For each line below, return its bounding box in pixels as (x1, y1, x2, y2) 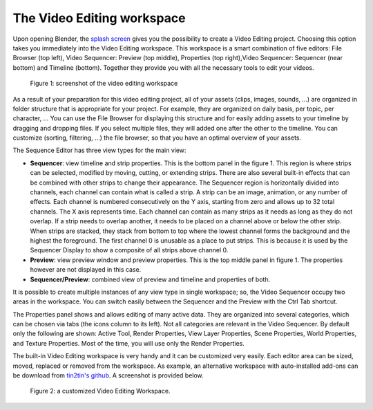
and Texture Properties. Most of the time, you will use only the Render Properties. (12, 339, 245, 347)
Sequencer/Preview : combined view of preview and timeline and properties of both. (30, 275, 271, 283)
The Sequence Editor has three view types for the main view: (12, 146, 186, 155)
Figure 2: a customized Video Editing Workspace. (30, 387, 171, 395)
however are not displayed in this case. (30, 265, 142, 274)
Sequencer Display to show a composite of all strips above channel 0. (30, 246, 229, 254)
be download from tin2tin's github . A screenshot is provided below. (12, 371, 204, 380)
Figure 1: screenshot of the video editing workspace (30, 80, 178, 88)
